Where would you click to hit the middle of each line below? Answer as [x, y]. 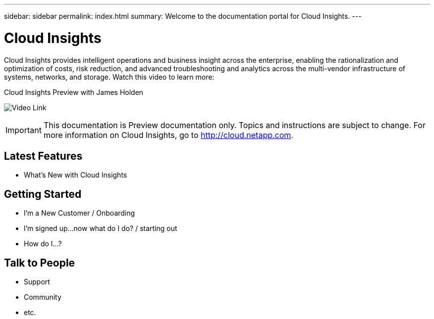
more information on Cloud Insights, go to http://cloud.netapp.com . [168, 135]
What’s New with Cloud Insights [76, 175]
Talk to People [40, 263]
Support [37, 282]
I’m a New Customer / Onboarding [80, 213]
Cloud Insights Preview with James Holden [74, 92]
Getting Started [43, 194]
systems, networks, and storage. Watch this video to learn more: [109, 77]
